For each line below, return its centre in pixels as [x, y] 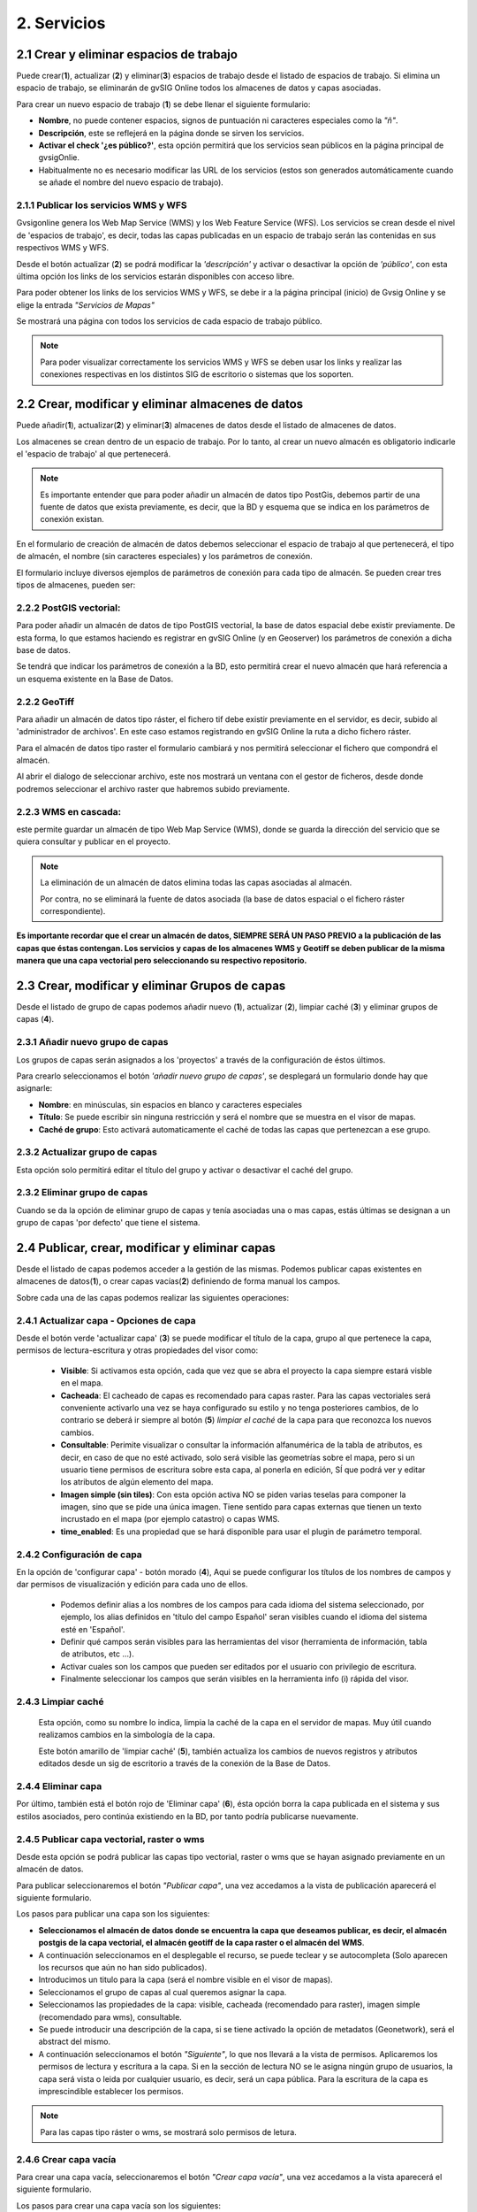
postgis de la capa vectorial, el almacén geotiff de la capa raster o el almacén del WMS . [201, 1943]
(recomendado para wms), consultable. [110, 2016]
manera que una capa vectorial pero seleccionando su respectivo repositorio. [162, 961]
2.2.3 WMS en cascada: [69, 811]
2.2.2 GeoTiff [45, 702]
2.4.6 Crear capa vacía [66, 2159]
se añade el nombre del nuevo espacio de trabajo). [131, 182]
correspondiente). [73, 910]
